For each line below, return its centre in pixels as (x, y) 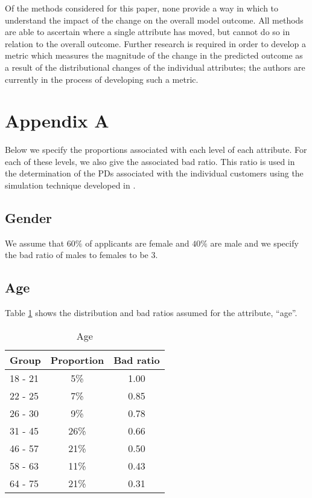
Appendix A (57, 121)
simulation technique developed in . (70, 185)
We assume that (35, 243)
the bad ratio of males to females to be (77, 255)
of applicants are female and (137, 243)
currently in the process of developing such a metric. (102, 79)
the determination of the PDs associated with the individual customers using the (154, 173)
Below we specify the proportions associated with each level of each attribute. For (156, 150)
